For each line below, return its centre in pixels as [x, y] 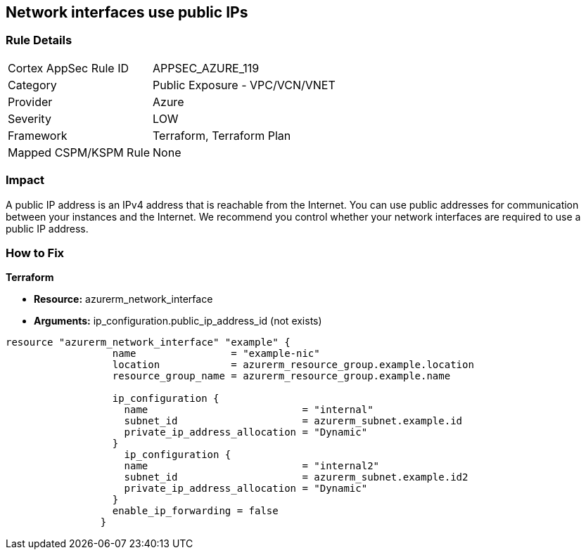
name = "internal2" [252, 466]
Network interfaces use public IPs [127, 12]
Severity [30, 118]
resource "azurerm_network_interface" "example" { [148, 342]
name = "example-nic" [216, 354]
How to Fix [35, 253]
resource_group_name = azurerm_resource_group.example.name [281, 376]
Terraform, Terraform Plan [222, 135]
